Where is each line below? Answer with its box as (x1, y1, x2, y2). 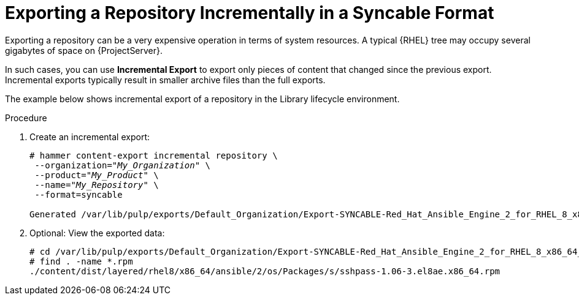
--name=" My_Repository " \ (34, 179, 159, 190)
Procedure (5, 112, 47, 123)
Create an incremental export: (29, 131, 150, 142)
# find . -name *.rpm (29, 256, 133, 266)
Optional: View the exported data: (29, 227, 165, 238)
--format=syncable (34, 189, 123, 200)
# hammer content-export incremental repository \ (29, 150, 278, 160)
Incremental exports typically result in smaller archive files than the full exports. (5, 74, 326, 85)
